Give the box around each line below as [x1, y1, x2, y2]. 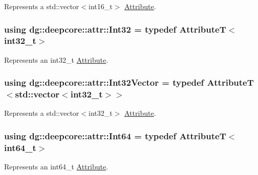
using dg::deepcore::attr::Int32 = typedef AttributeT [4, 22, 226, 35]
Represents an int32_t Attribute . [4, 54, 109, 65]
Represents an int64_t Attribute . [4, 161, 109, 172]
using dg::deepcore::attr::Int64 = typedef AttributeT [4, 129, 226, 142]
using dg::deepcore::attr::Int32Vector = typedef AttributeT [4, 76, 254, 89]
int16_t [88, 1, 113, 11]
